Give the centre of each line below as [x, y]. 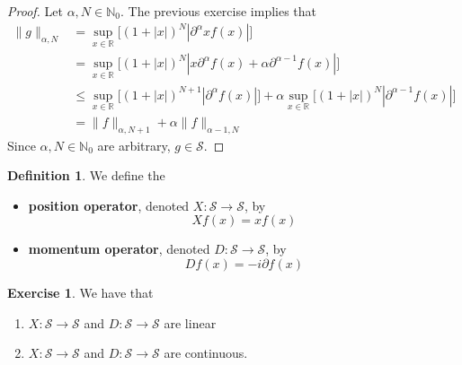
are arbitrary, [134, 145]
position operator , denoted [109, 205]
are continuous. [206, 353]
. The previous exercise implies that [218, 11]
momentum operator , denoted [119, 249]
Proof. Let [35, 11]
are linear [190, 322]
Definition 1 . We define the [86, 175]
